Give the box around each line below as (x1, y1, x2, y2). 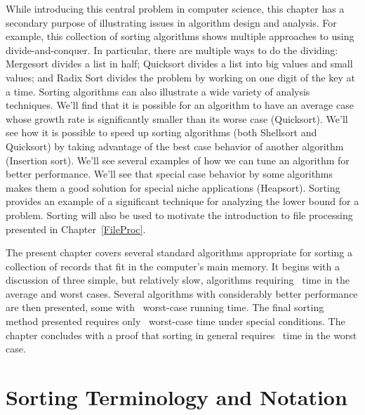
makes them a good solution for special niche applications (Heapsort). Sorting (6, 180, 340, 195)
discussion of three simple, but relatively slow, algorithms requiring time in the (6, 272, 350, 287)
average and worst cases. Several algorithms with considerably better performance (6, 286, 358, 301)
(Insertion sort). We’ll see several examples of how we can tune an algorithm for (6, 152, 350, 167)
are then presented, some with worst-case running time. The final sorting (6, 300, 324, 315)
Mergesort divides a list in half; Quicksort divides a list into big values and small (6, 56, 353, 71)
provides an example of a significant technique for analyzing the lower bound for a (6, 194, 359, 209)
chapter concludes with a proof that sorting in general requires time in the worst (6, 327, 357, 342)
